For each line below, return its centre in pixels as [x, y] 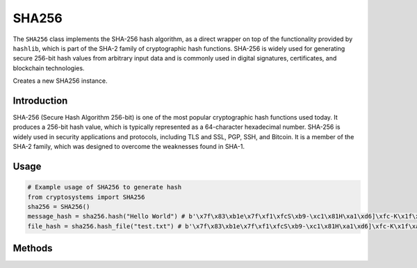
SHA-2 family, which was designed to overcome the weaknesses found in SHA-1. [129, 147]
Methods [33, 248]
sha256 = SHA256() [59, 206]
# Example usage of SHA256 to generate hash [105, 187]
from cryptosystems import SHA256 [86, 197]
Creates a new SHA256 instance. [60, 81]
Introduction [40, 101]
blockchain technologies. [49, 68]
